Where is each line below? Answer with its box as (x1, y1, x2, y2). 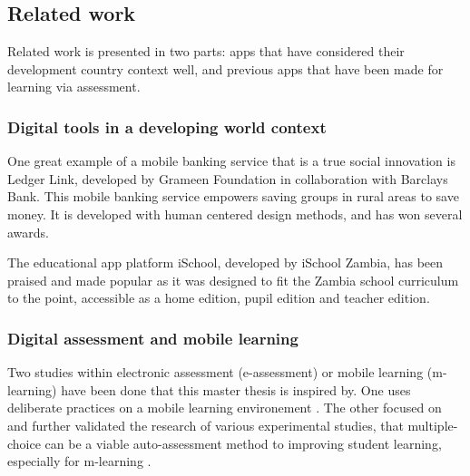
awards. (7, 222, 50, 241)
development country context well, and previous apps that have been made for (7, 59, 444, 78)
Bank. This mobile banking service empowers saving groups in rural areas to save (7, 187, 459, 206)
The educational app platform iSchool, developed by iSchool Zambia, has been (7, 253, 444, 272)
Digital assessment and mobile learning (7, 326, 299, 349)
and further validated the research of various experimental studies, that (7, 415, 404, 434)
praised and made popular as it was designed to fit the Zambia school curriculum (7, 270, 459, 289)
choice (7, 433, 41, 452)
